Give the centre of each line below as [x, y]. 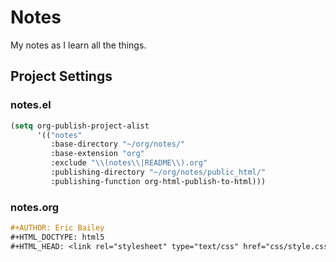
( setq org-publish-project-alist [80, 126]
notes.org [35, 207]
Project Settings [61, 76]
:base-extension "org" [97, 154]
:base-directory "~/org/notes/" [118, 144]
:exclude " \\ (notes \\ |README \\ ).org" [129, 163]
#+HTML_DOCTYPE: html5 [57, 237]
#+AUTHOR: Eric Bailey [57, 228]
